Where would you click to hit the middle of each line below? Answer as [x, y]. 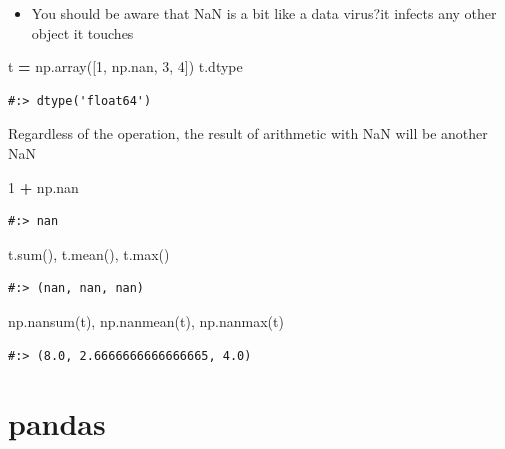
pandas [57, 423]
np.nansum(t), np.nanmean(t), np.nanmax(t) [146, 320]
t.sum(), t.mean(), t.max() [89, 253]
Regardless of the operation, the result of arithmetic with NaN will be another [248, 133]
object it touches [82, 32]
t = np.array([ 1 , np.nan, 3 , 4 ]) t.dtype [125, 66]
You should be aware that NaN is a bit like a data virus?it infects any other [264, 13]
